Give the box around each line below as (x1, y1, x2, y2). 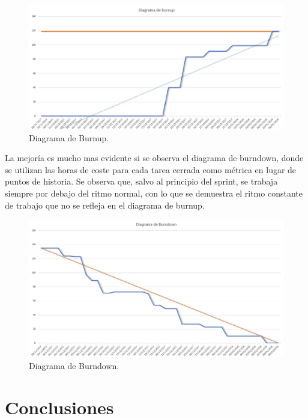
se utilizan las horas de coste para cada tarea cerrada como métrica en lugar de (5, 163, 297, 176)
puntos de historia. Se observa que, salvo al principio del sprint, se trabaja (5, 175, 278, 188)
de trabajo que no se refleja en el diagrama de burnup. (5, 198, 205, 211)
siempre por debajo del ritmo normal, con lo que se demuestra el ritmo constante (5, 187, 303, 199)
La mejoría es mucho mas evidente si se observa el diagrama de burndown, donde (5, 151, 304, 164)
